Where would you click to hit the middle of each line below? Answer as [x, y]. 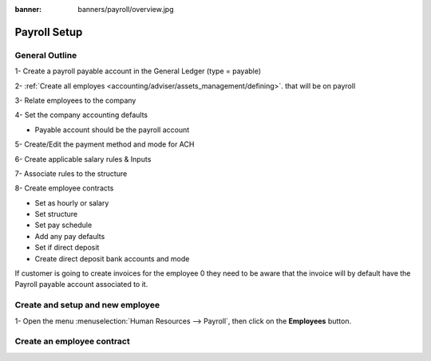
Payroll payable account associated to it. [81, 284]
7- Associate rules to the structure [71, 173]
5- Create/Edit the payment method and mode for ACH [105, 144]
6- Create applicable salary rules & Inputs [83, 159]
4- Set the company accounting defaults [81, 115]
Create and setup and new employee [87, 305]
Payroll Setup [49, 32]
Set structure [56, 214]
